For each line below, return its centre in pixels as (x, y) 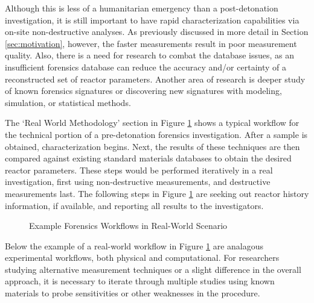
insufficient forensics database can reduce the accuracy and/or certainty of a (146, 67)
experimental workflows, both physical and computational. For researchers (142, 258)
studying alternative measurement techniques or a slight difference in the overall (153, 269)
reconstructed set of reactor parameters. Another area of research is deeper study (155, 79)
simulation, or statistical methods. (68, 102)
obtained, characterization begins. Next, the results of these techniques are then (152, 146)
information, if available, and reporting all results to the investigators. (134, 205)
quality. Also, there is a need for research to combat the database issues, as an (150, 55)
